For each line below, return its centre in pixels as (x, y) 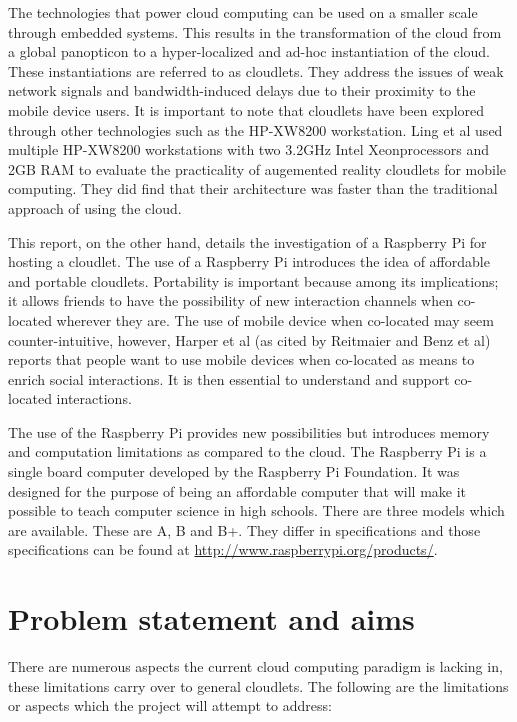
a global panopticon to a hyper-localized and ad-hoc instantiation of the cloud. (249, 51)
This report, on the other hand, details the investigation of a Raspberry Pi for (247, 241)
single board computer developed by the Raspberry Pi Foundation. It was (234, 471)
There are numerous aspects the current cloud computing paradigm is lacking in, (255, 666)
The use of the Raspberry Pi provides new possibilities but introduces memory (249, 431)
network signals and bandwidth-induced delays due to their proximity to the (242, 90)
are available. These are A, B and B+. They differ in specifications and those (244, 529)
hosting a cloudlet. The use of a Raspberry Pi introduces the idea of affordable (249, 261)
